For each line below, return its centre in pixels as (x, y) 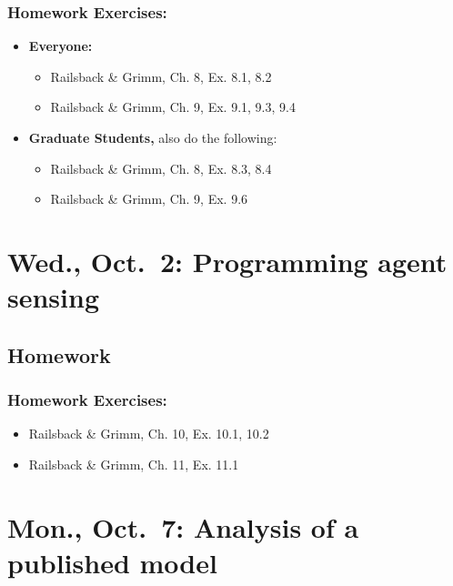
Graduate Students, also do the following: (153, 137)
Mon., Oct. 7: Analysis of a (183, 526)
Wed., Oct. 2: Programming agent (227, 261)
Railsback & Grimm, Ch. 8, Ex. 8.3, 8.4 (161, 168)
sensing (53, 297)
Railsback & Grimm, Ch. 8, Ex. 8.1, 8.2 (161, 76)
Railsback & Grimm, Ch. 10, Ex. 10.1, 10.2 (149, 434)
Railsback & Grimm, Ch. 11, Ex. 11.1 (134, 464)
